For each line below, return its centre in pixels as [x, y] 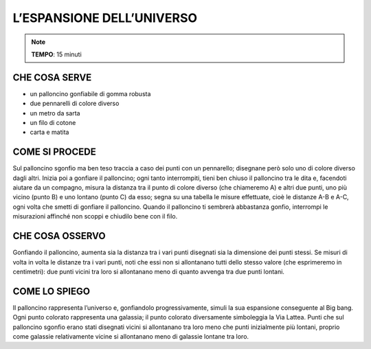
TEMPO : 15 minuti [56, 54]
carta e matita [49, 132]
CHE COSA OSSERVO [59, 236]
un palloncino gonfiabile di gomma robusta [90, 93]
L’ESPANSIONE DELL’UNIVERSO [105, 18]
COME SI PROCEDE [54, 152]
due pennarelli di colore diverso [75, 104]
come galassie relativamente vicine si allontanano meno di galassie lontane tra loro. [131, 337]
